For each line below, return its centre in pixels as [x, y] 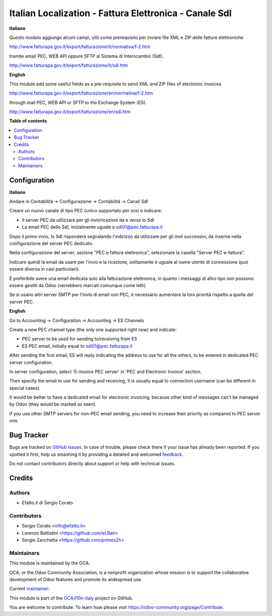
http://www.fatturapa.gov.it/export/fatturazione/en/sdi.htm [70, 112]
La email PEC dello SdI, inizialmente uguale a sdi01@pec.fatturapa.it [92, 227]
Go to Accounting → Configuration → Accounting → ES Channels [77, 320]
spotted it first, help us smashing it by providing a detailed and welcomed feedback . [96, 454]
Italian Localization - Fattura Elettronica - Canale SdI [120, 13]
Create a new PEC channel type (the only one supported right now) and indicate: [93, 329]
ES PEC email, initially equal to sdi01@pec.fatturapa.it [77, 346]
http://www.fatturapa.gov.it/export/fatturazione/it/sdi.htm [69, 65]
